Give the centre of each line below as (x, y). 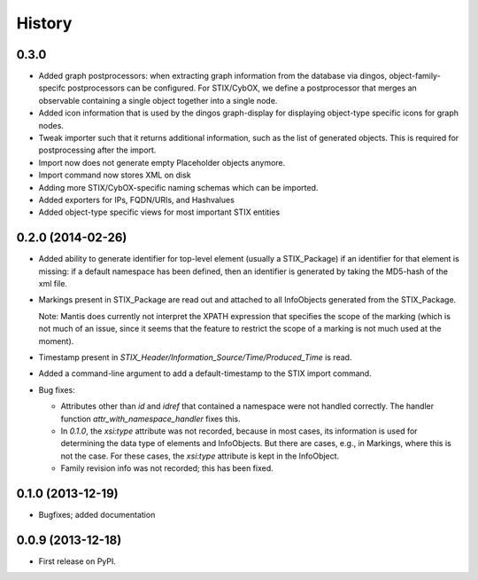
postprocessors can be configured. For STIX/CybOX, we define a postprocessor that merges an (243, 88)
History (44, 23)
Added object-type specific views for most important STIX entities (159, 212)
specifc (52, 88)
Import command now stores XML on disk (115, 175)
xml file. (53, 284)
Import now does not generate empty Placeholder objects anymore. (162, 162)
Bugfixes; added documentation (97, 515)
